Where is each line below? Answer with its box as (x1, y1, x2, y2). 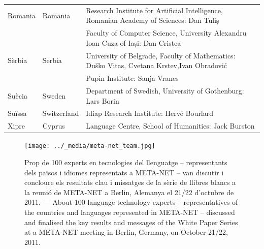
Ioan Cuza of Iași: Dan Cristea (86, 37, 181, 48)
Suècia (8, 90, 27, 101)
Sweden (42, 90, 66, 101)
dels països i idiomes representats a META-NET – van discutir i (24, 167, 224, 177)
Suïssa (8, 108, 27, 118)
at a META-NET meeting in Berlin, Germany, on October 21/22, (24, 227, 228, 237)
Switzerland (42, 108, 79, 118)
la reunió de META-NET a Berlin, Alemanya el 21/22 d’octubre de (24, 186, 234, 197)
